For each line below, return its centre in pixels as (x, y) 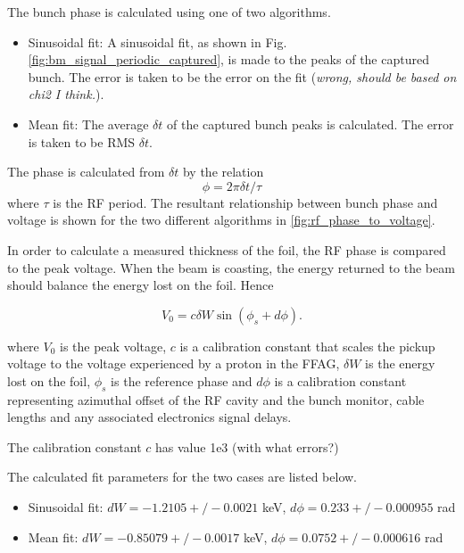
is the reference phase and (182, 380)
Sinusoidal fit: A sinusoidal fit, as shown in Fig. (157, 41)
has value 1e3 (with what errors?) (247, 446)
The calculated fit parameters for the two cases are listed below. (182, 477)
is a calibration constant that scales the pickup (307, 346)
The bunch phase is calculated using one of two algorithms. (169, 12)
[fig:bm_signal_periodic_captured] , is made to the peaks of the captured (228, 59)
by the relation (223, 172)
